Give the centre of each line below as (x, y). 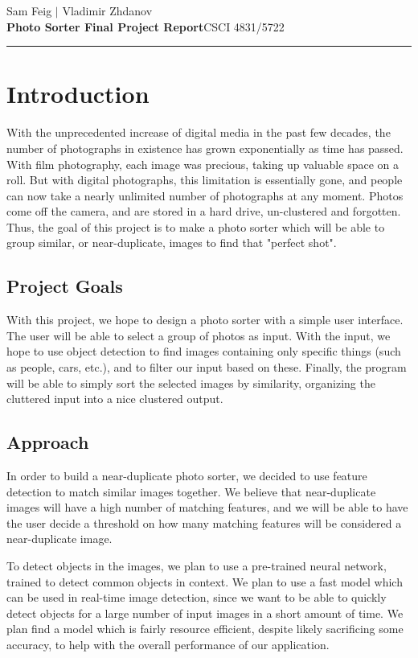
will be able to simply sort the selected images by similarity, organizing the (191, 382)
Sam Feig (29, 10)
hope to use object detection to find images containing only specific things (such (204, 351)
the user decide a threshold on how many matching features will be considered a (204, 522)
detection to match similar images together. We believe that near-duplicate (191, 491)
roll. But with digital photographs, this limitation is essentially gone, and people (205, 180)
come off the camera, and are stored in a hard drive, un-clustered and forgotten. (204, 211)
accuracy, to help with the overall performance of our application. (168, 644)
